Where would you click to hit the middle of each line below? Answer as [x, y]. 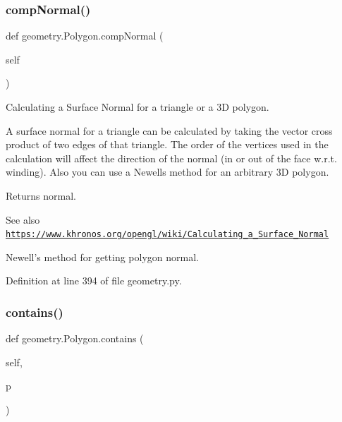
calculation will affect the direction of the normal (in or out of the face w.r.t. [171, 158]
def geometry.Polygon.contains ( [75, 338]
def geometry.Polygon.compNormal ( [85, 36]
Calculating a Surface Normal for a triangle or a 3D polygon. [138, 107]
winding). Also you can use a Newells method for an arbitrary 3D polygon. [167, 172]
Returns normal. [41, 195]
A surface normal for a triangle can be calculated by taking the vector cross [169, 130]
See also [23, 219]
